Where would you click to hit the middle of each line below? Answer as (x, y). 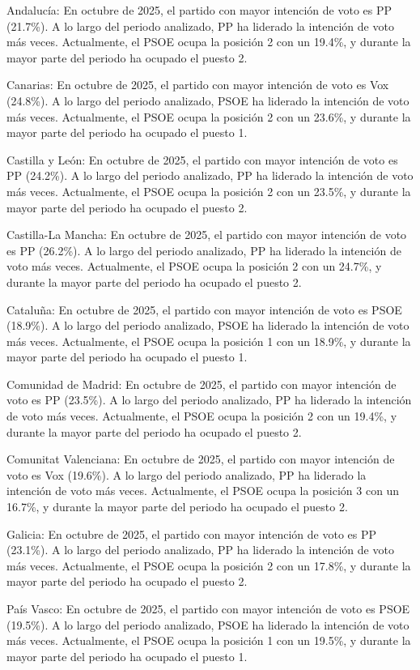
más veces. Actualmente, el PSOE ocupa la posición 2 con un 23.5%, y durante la (209, 191)
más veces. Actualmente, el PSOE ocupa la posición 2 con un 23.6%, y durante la (209, 116)
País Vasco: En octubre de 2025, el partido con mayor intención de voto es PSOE (208, 608)
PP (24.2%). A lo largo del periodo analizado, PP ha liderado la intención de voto (210, 175)
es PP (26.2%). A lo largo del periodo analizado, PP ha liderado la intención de (204, 250)
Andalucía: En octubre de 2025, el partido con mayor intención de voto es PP (199, 10)
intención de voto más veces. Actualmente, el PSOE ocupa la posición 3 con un (203, 491)
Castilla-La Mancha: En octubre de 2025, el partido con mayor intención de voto (207, 235)
